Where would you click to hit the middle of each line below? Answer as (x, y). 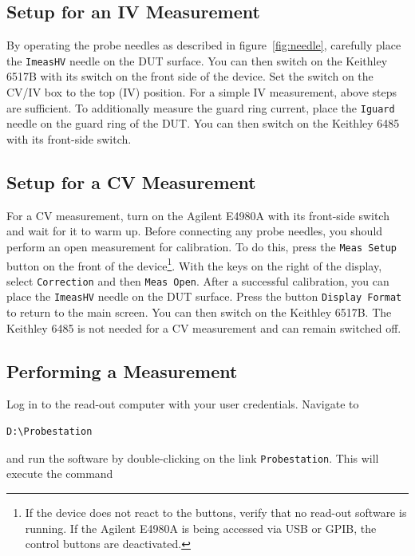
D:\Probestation (49, 432)
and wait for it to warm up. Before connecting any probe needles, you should (195, 231)
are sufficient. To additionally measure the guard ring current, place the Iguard (201, 107)
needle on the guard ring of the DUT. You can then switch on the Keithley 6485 (203, 123)
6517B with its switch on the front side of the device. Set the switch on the (190, 76)
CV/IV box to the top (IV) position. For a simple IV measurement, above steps (202, 92)
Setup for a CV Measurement (131, 181)
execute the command (60, 473)
